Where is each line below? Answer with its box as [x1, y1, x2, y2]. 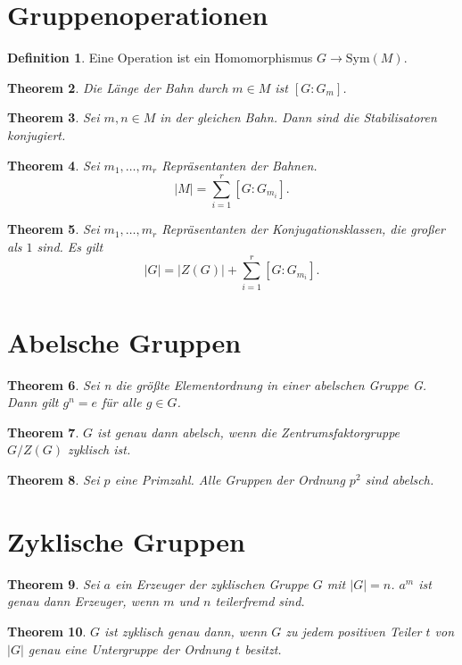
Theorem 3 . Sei [7, 108, 100, 127]
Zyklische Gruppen [7, 522, 245, 559]
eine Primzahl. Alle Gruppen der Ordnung [114, 470, 345, 489]
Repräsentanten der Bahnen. [161, 155, 318, 174]
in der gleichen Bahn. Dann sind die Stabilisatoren [160, 108, 437, 127]
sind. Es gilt [37, 237, 103, 255]
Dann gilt [7, 393, 59, 411]
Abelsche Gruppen [7, 323, 242, 360]
